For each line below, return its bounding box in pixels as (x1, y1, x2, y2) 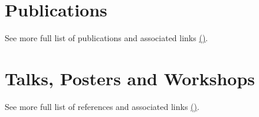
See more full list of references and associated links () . (5, 100, 199, 112)
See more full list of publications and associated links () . (5, 32, 208, 44)
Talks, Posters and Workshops (5, 66, 255, 90)
